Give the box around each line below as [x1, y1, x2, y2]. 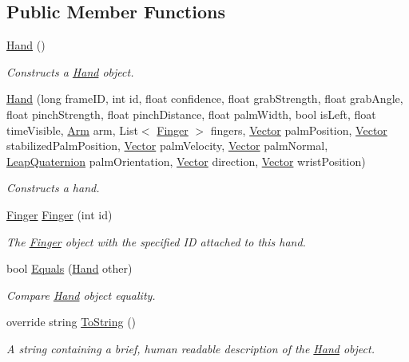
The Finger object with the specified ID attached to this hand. [6, 233, 306, 250]
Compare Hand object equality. [6, 286, 156, 303]
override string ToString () [6, 313, 137, 330]
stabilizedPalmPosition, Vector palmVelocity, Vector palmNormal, [6, 137, 328, 154]
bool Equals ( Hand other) [6, 260, 133, 277]
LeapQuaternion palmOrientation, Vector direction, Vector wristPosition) [6, 152, 366, 169]
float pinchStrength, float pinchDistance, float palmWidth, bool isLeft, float [6, 105, 376, 122]
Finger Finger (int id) [6, 206, 113, 222]
